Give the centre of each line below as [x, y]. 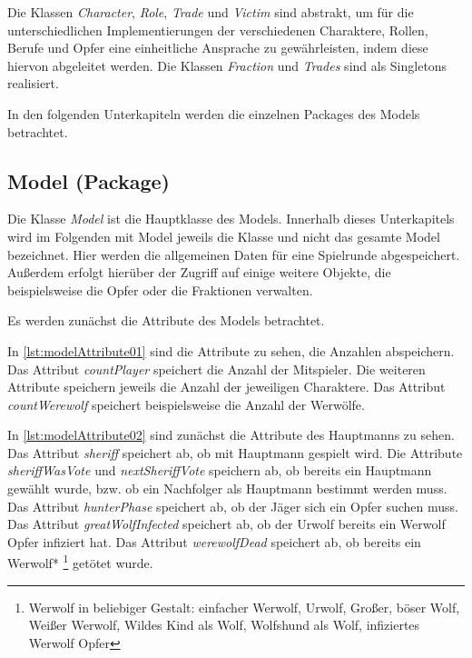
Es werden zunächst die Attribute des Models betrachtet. [166, 320]
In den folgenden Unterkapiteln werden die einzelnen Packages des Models [214, 113]
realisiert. [33, 83]
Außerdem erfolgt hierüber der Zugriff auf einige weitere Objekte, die [199, 272]
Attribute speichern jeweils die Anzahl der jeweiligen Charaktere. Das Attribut [226, 387]
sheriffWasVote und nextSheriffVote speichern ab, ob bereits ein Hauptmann [220, 470]
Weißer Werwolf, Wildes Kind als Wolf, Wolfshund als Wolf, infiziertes [224, 625]
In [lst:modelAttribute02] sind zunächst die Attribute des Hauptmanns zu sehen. [231, 435]
